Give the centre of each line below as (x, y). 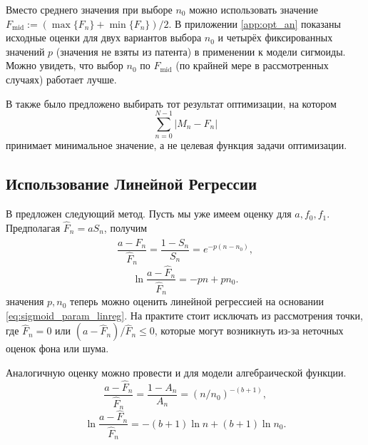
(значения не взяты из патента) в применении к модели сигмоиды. (201, 51)
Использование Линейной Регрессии (132, 184)
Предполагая (33, 227)
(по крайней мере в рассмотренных (252, 65)
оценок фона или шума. (57, 348)
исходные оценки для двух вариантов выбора (104, 37)
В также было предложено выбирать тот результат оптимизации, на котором (171, 103)
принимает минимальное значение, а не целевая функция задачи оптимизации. (177, 145)
